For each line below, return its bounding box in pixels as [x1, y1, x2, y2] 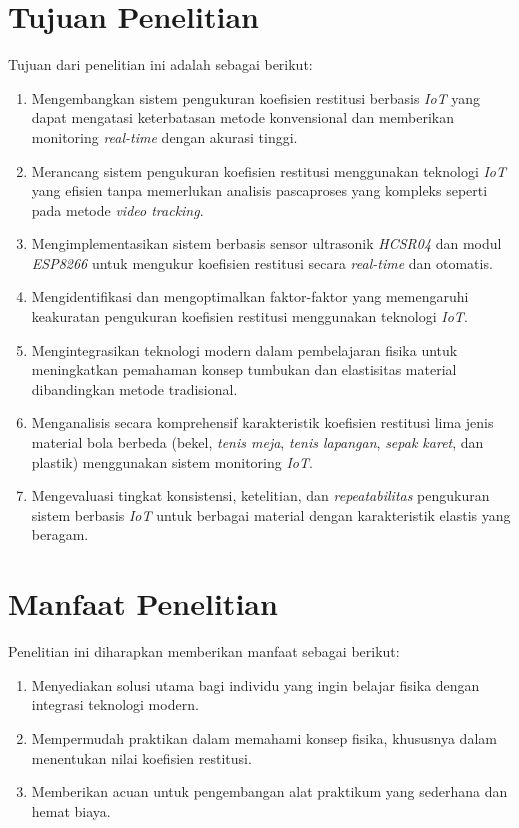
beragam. [31, 524, 89, 545]
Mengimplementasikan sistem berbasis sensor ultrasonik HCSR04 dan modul [31, 233, 502, 254]
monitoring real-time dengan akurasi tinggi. [31, 126, 298, 147]
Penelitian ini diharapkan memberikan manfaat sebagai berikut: [8, 641, 400, 662]
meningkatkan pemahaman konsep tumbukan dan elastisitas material [31, 359, 457, 380]
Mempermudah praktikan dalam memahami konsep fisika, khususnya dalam [31, 727, 497, 748]
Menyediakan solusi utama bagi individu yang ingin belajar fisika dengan [31, 674, 480, 695]
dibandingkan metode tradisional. [31, 378, 238, 399]
